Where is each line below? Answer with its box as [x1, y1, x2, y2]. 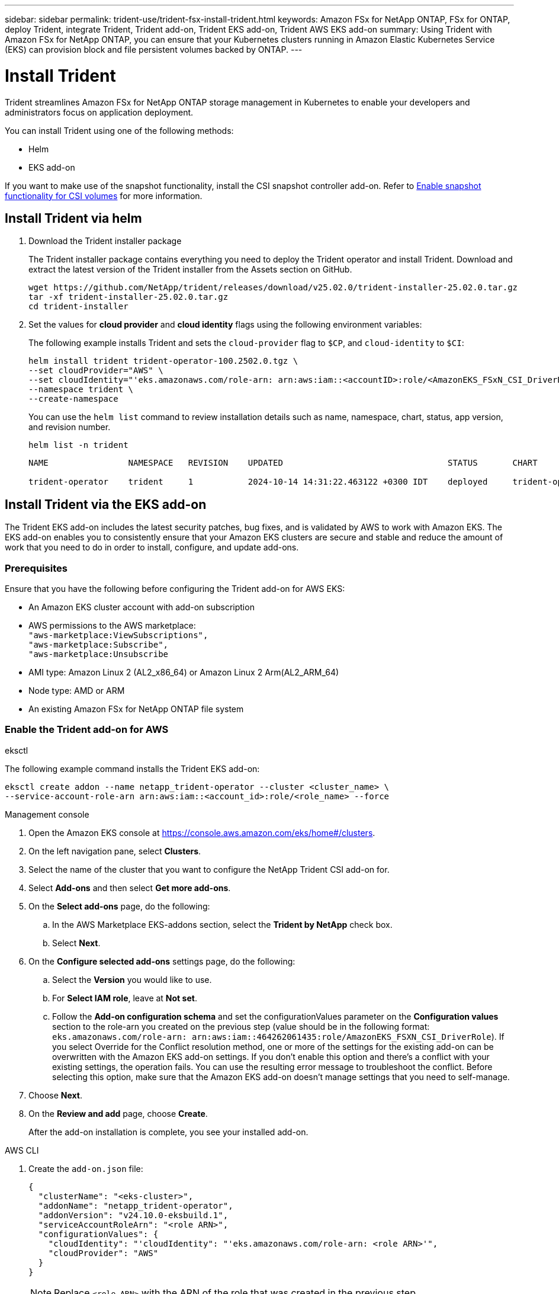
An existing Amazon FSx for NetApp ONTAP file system [28, 703, 244, 714]
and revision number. [28, 422, 111, 433]
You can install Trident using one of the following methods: [5, 125, 234, 136]
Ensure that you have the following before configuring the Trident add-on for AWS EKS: [5, 583, 345, 594]
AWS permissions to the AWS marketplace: [28, 620, 196, 630]
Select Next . [52, 937, 101, 948]
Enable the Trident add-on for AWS [5, 723, 169, 736]
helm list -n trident [28, 440, 128, 450]
